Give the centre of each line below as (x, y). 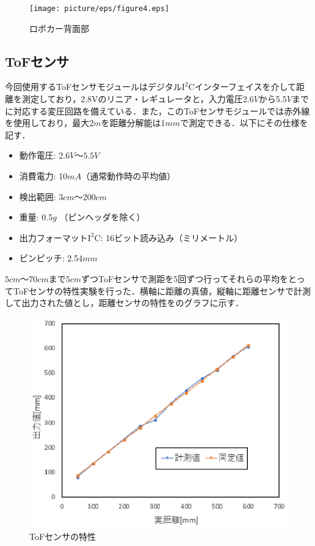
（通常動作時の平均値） (129, 176)
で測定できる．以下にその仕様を (244, 123)
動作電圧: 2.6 (45, 155)
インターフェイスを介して (245, 87)
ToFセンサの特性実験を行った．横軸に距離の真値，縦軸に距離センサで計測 (162, 290)
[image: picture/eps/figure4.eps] (100, 9)
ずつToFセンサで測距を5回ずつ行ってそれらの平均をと (189, 278)
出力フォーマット (53, 237)
